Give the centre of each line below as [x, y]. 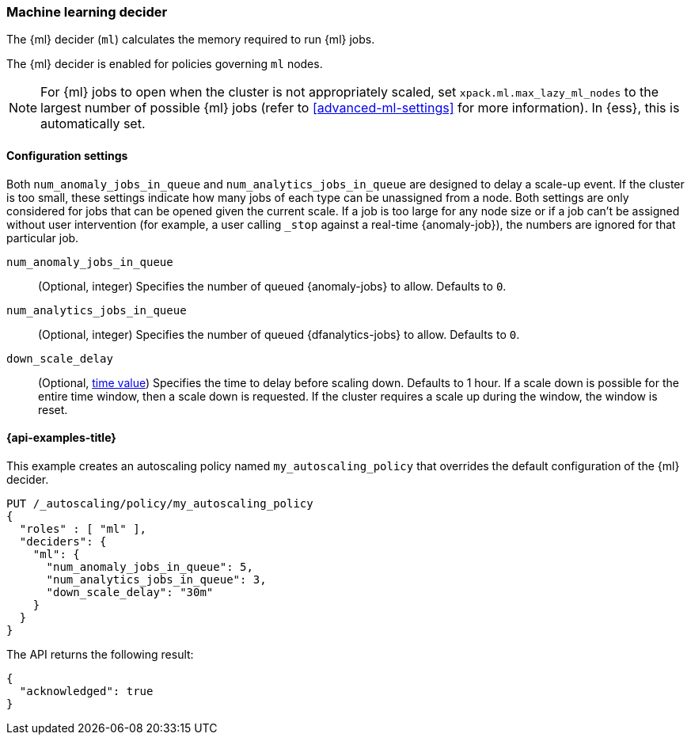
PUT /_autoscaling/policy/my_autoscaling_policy [160, 503]
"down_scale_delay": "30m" [130, 592]
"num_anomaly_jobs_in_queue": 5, [150, 566]
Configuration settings [67, 155]
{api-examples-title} [61, 438]
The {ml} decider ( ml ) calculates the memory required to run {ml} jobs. [191, 40]
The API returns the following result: [100, 654]
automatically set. [93, 124]
